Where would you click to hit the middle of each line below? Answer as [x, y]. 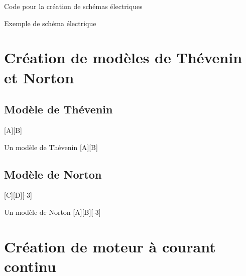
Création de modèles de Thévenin [123, 57]
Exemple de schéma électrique [50, 23]
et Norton [39, 77]
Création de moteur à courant [110, 246]
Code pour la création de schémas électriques [73, 6]
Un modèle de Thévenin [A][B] [51, 147]
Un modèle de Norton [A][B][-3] [52, 212]
